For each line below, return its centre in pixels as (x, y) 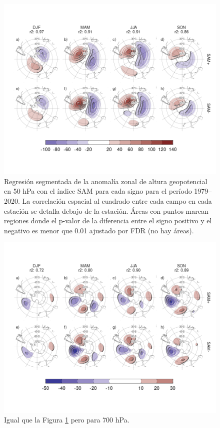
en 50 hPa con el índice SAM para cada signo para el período (98, 191)
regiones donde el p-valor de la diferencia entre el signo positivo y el (108, 221)
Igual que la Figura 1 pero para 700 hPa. (67, 420)
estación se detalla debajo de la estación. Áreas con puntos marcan (106, 210)
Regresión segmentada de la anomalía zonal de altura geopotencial (106, 181)
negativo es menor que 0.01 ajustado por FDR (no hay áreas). (99, 230)
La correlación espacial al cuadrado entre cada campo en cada (117, 200)
